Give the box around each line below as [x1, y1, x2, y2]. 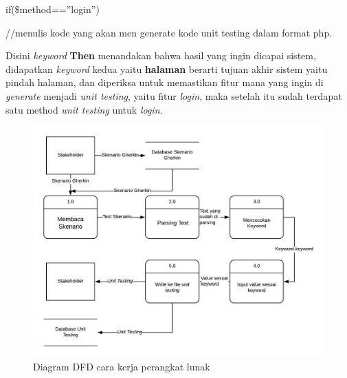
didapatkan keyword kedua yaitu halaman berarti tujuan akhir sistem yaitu [5, 61, 328, 76]
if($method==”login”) [5, 2, 100, 16]
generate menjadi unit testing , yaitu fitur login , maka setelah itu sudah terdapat [5, 88, 342, 103]
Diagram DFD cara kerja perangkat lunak [33, 359, 210, 373]
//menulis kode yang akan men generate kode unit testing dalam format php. [5, 25, 333, 39]
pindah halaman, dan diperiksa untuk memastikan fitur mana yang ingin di [5, 75, 324, 90]
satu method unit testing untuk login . [5, 102, 163, 116]
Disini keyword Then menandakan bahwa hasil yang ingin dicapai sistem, [5, 48, 316, 63]
